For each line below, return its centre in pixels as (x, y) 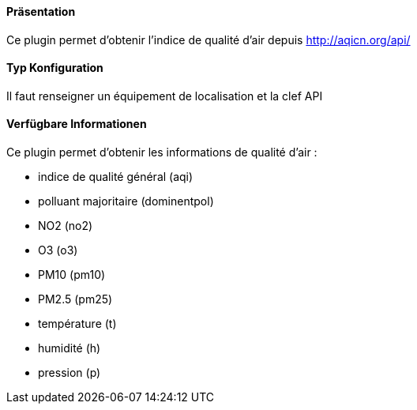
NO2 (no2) (66, 226)
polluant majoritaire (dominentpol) (126, 201)
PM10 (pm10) (72, 275)
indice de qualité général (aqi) (116, 177)
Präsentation (41, 11)
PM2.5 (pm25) (75, 299)
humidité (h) (69, 348)
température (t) (77, 324)
